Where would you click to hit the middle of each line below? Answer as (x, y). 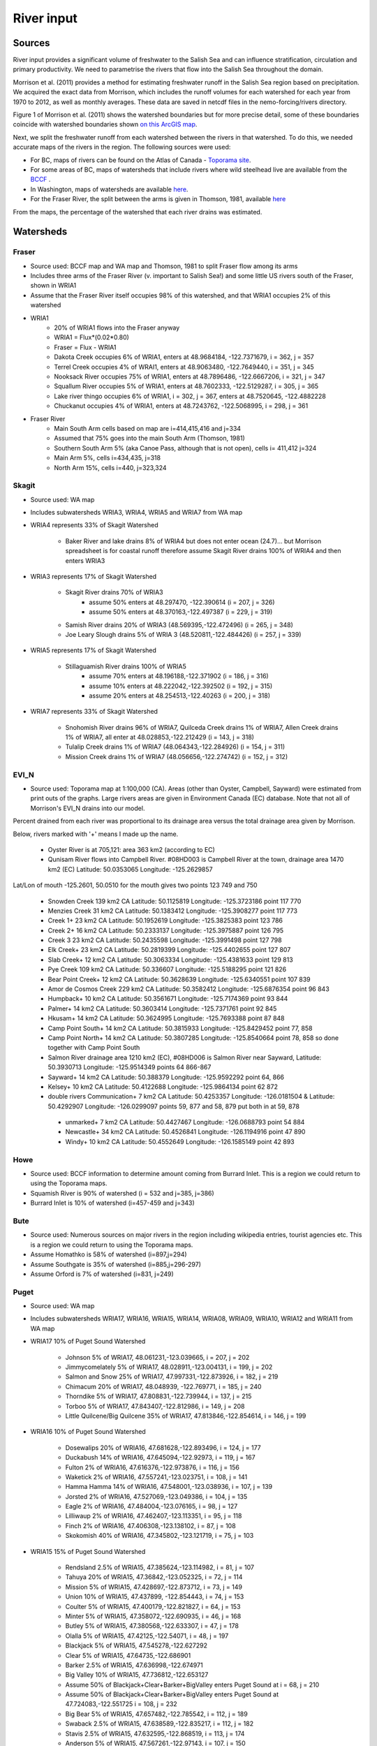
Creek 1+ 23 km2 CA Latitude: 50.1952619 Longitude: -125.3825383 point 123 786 (165, 920)
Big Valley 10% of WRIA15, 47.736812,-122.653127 (137, 1675)
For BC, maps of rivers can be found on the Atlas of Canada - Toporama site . (141, 160)
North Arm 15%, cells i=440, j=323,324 (110, 467)
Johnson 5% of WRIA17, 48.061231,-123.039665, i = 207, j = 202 (157, 1357)
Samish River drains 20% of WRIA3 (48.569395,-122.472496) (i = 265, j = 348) (179, 624)
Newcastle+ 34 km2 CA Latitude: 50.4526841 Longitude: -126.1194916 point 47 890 (185, 1132)
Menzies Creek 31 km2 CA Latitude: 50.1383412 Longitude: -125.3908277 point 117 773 (173, 911)
